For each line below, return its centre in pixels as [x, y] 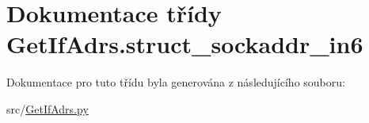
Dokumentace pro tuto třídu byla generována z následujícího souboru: [176, 82]
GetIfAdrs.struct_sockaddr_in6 [185, 44]
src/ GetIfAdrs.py [48, 108]
